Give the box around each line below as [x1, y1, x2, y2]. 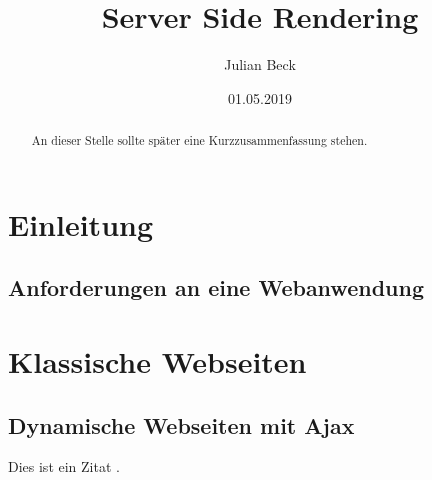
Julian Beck [224, 54, 296, 75]
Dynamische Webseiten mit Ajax [8, 409, 355, 440]
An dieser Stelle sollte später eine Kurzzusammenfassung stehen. [31, 132, 368, 149]
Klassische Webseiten [8, 340, 307, 381]
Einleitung [8, 203, 154, 244]
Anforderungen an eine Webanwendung [8, 272, 424, 303]
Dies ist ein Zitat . [8, 456, 120, 477]
